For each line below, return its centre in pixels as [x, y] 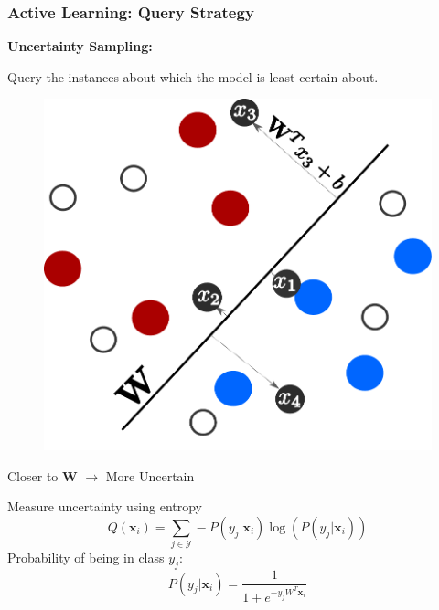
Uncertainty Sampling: [80, 46]
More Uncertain [150, 475]
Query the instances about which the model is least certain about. [193, 76]
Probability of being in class [86, 557]
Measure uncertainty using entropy [105, 506]
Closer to [33, 475]
